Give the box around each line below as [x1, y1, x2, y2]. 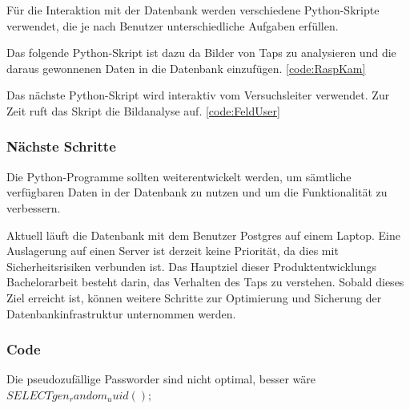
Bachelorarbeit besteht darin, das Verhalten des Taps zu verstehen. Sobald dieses [6, 273, 404, 290]
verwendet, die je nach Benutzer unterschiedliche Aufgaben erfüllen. [6, 17, 339, 34]
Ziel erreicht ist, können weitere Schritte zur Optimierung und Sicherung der [6, 289, 382, 306]
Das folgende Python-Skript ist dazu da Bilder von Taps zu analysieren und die [6, 44, 396, 61]
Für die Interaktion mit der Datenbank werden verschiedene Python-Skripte [6, 2, 380, 18]
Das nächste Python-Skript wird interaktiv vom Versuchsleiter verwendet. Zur [6, 87, 390, 103]
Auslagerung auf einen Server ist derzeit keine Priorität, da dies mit [6, 242, 339, 259]
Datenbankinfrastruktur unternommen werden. [6, 305, 236, 322]
